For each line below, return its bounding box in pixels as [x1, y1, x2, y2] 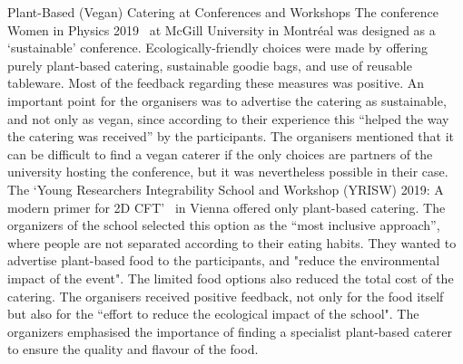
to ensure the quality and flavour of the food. [7, 340, 259, 359]
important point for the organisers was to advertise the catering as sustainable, [7, 91, 447, 110]
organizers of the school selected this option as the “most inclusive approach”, [7, 216, 440, 235]
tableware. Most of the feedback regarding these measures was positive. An [7, 73, 425, 92]
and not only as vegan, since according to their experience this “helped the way [7, 109, 449, 128]
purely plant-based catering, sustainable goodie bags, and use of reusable [7, 55, 412, 74]
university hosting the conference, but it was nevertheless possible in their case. [7, 162, 448, 181]
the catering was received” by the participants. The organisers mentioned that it [7, 127, 455, 146]
